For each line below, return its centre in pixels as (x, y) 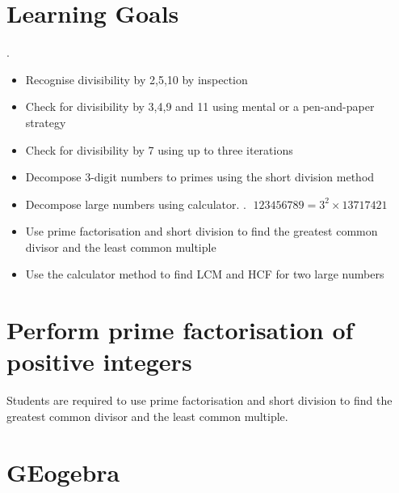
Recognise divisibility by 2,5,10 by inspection (136, 79)
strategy (46, 122)
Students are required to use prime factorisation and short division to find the (199, 400)
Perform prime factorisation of (180, 330)
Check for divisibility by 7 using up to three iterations (159, 149)
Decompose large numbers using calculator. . (136, 204)
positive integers (99, 361)
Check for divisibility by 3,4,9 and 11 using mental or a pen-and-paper (200, 106)
